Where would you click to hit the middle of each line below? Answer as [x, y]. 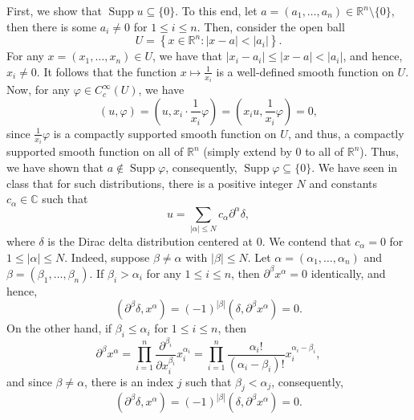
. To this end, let [216, 10]
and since [29, 381]
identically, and [348, 273]
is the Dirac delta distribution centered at [150, 241]
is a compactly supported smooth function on [165, 133]
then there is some [52, 26]
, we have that [187, 56]
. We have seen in [355, 167]
